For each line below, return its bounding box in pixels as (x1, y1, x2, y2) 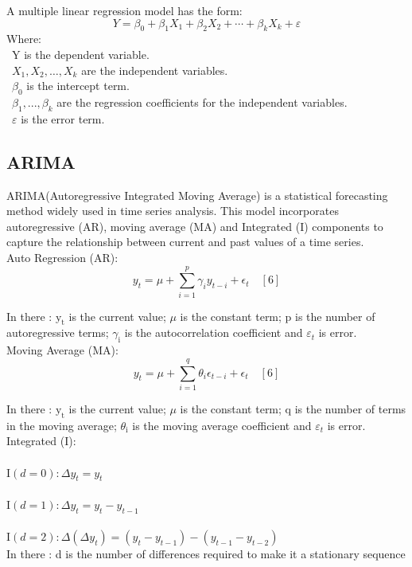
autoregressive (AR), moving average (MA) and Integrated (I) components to (6, 217, 383, 234)
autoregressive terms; (6, 324, 109, 341)
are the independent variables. (81, 61, 228, 78)
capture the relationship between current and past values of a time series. (6, 233, 364, 250)
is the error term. (21, 110, 105, 127)
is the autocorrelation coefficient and (124, 324, 303, 341)
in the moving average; (6, 416, 117, 433)
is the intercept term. (26, 77, 130, 94)
